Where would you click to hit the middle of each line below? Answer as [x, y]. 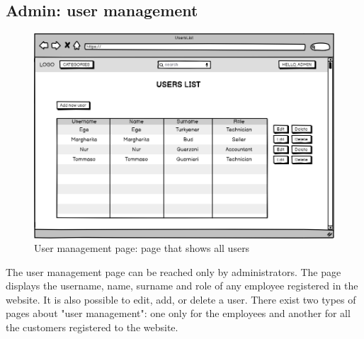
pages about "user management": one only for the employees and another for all [178, 313]
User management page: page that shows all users [142, 248]
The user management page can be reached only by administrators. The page [174, 271]
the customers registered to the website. [92, 327]
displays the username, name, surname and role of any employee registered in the [182, 286]
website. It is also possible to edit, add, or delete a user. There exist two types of [181, 299]
